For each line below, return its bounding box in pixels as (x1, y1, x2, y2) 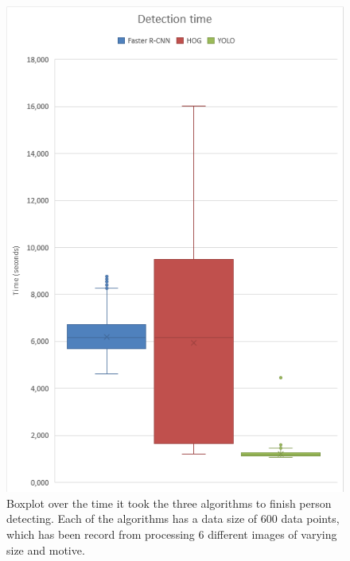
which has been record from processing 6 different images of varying (6, 525, 337, 542)
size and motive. (6, 541, 85, 558)
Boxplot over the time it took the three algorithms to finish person (6, 494, 332, 511)
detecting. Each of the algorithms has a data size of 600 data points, (6, 510, 340, 527)
